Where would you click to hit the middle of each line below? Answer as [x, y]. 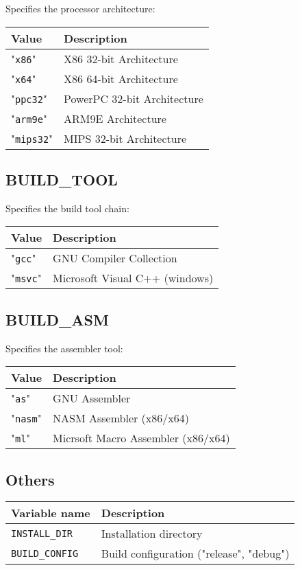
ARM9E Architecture [115, 118]
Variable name [51, 513]
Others [30, 479]
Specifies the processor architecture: [80, 8]
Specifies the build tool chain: [67, 208]
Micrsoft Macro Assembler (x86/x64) [141, 438]
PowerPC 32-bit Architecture [134, 98]
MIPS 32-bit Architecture [125, 138]
